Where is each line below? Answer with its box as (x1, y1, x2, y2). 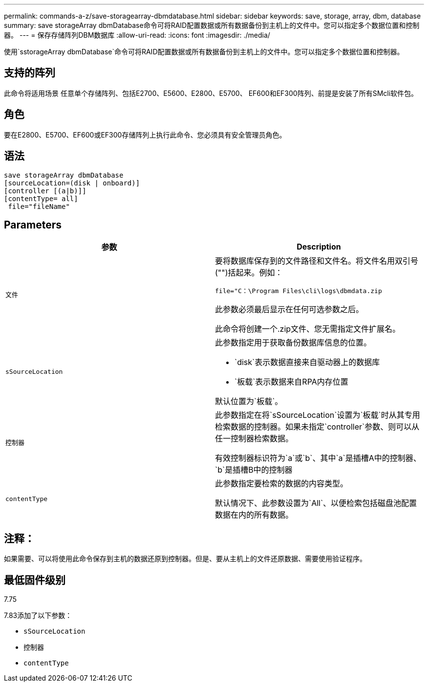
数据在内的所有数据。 (215, 510, 294, 520)
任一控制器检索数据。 (215, 434, 294, 444)
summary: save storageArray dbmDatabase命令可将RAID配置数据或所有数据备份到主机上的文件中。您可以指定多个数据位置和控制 (4, 21, 420, 29)
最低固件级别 (4, 573, 65, 586)
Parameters (4, 218, 62, 231)
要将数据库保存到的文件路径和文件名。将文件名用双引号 (215, 256, 419, 266)
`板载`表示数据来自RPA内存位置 (235, 377, 348, 387)
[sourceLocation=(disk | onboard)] (4, 179, 140, 187)
